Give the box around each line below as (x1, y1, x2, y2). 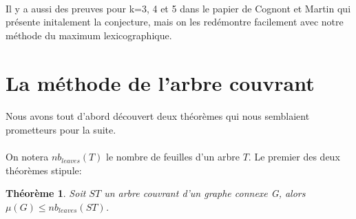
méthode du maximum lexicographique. (6, 28, 172, 42)
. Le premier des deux (248, 149, 340, 164)
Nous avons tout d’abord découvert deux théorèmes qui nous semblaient (6, 109, 310, 123)
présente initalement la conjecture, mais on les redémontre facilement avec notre (6, 14, 344, 29)
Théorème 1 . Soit (6, 186, 86, 200)
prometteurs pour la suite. (6, 122, 116, 136)
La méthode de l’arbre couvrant (6, 68, 315, 96)
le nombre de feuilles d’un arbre (106, 149, 240, 164)
